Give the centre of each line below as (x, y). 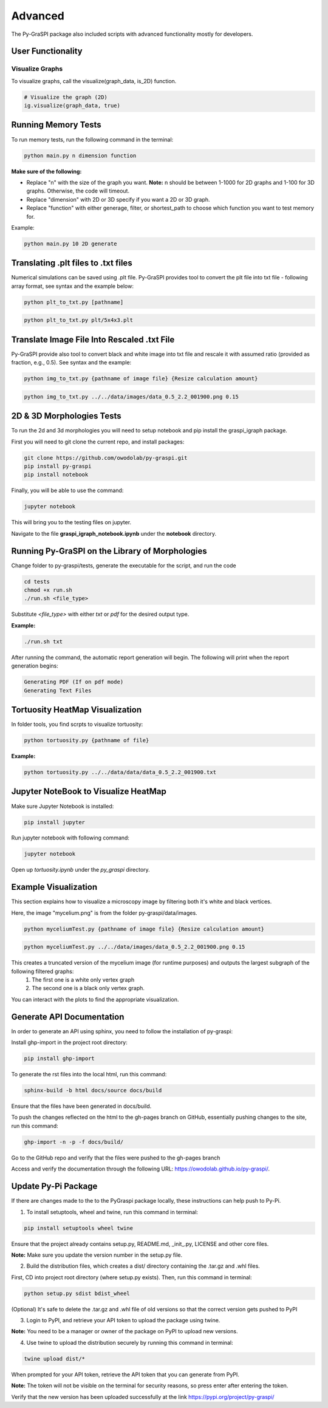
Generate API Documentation (68, 1017)
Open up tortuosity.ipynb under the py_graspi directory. (80, 870)
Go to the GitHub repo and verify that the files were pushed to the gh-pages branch (116, 1158)
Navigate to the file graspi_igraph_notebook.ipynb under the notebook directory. (114, 533)
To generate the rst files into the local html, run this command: (89, 1075)
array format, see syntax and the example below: (72, 286)
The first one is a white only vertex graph (83, 980)
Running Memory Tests (56, 125)
